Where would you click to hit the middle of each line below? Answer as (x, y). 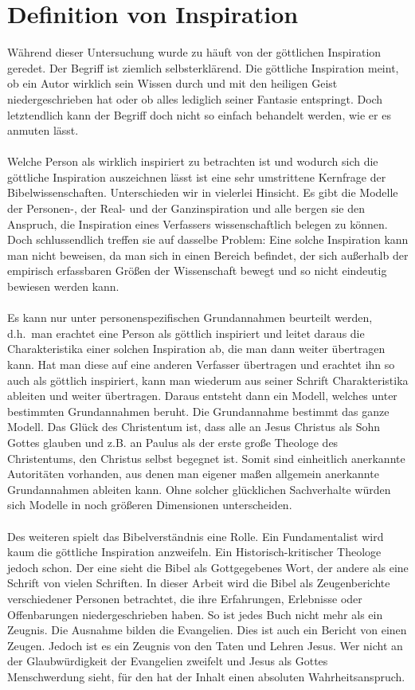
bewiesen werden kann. (63, 286)
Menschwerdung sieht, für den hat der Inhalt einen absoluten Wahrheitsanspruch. (206, 676)
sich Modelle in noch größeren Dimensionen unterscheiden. (150, 505)
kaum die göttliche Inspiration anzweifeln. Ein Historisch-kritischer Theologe (194, 552)
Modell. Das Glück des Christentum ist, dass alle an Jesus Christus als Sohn (194, 427)
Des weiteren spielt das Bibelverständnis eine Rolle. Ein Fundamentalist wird (196, 536)
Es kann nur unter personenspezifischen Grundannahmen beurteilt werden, (190, 318)
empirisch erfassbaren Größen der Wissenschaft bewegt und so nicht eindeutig (197, 271)
